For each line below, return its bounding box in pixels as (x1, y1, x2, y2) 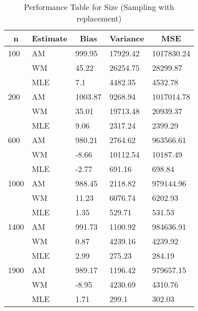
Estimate (32, 32, 68, 44)
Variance (109, 32, 144, 44)
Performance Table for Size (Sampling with (24, 1, 174, 12)
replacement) (76, 12, 122, 24)
